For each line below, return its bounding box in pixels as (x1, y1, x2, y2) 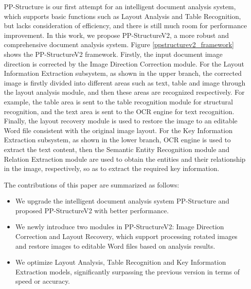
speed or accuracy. (15, 276, 70, 286)
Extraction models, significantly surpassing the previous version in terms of (15, 266, 240, 276)
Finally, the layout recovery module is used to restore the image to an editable (4, 116, 238, 126)
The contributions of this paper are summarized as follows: (4, 179, 179, 189)
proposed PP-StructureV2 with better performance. (15, 205, 169, 215)
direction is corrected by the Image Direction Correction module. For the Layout (4, 58, 245, 68)
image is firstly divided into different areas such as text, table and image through (4, 77, 246, 87)
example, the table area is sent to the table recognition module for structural (4, 96, 233, 106)
